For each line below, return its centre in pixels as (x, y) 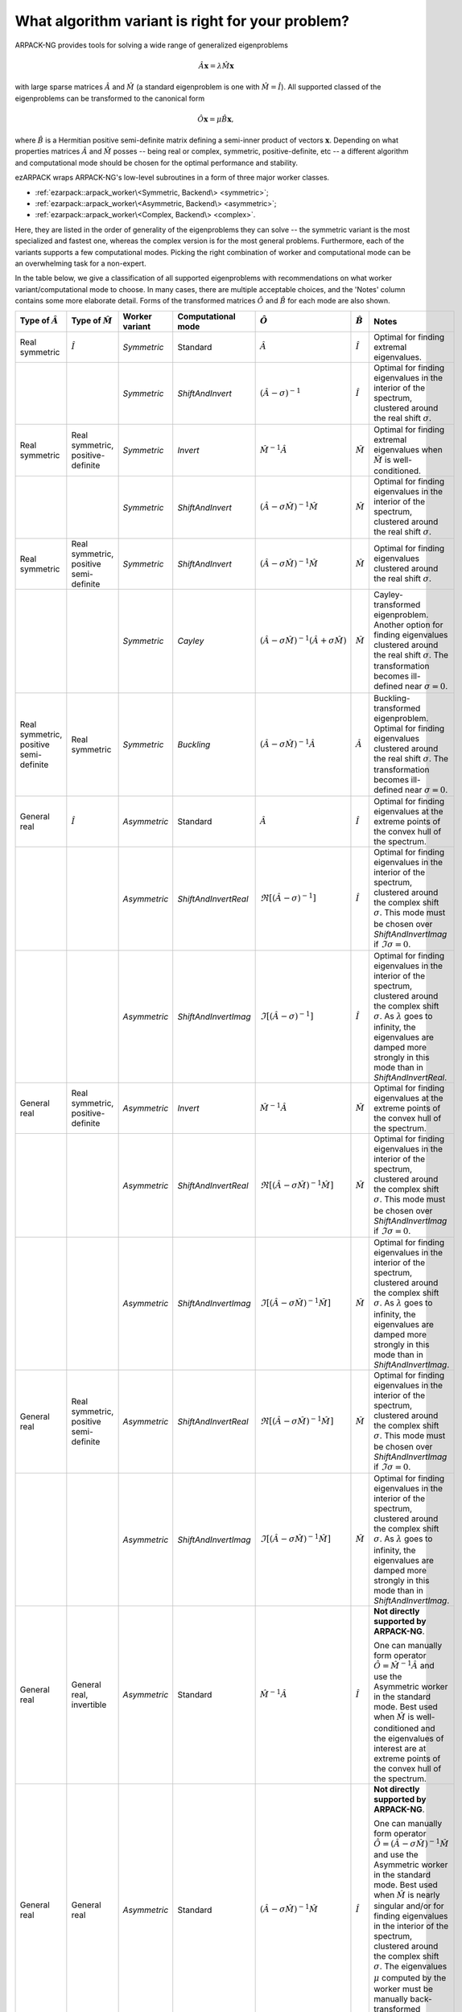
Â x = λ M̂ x (216, 66)
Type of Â (39, 320)
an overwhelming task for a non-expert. (80, 263)
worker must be (403, 1989)
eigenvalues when (408, 449)
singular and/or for (408, 1906)
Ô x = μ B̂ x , (216, 119)
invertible (89, 1705)
